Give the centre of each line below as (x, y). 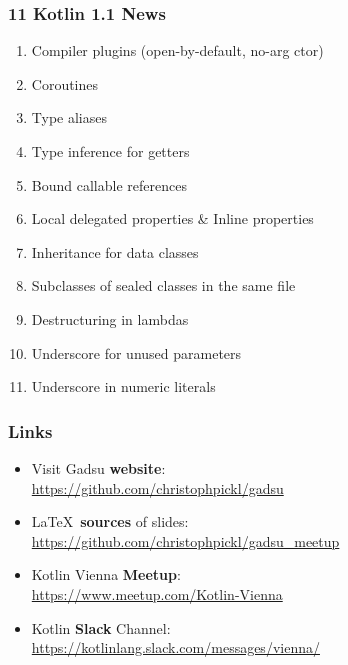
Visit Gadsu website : (98, 467)
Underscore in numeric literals (123, 386)
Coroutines (65, 83)
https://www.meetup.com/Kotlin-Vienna (157, 593)
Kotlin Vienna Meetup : (106, 574)
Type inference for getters (110, 151)
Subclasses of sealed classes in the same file (163, 285)
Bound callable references (109, 184)
